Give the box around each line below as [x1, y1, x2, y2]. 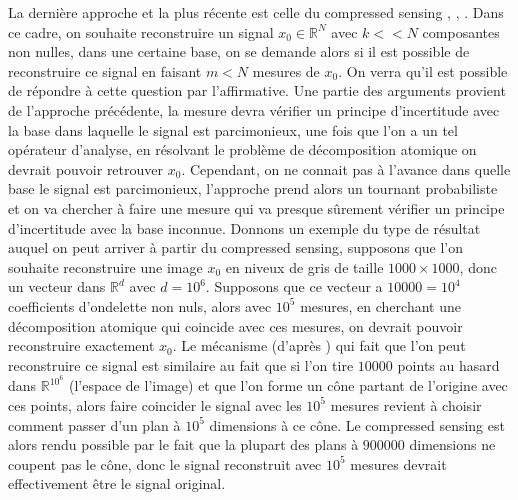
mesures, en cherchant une [300, 295, 461, 316]
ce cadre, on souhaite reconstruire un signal [8, 21, 274, 42]
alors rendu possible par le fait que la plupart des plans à [8, 434, 359, 455]
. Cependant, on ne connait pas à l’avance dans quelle [181, 158, 511, 179]
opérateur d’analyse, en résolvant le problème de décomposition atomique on [8, 139, 477, 160]
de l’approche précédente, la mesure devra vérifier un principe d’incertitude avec [8, 99, 500, 120]
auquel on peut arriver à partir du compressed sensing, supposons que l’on [8, 237, 464, 258]
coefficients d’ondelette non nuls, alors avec [8, 295, 272, 316]
